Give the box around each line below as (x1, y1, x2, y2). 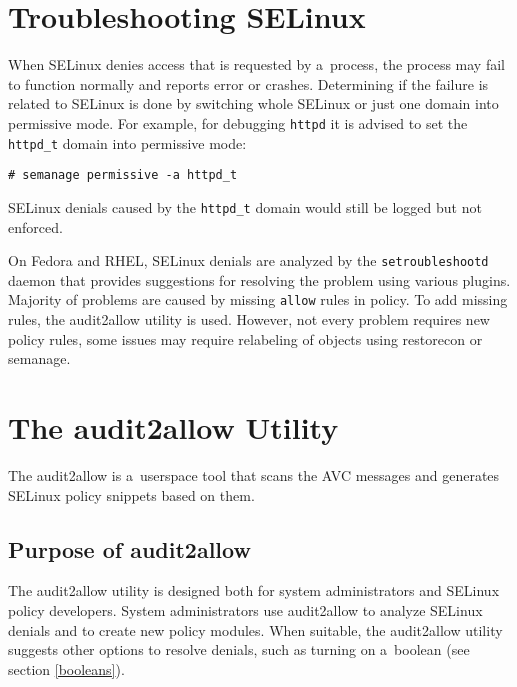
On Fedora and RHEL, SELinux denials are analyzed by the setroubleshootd (8, 250, 489, 271)
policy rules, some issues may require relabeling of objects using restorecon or (8, 328, 483, 349)
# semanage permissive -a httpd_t (8, 168, 238, 183)
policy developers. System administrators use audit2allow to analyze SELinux (8, 599, 483, 620)
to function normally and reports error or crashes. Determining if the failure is (8, 73, 489, 94)
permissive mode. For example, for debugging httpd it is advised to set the (8, 112, 468, 133)
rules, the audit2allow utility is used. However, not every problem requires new (8, 309, 490, 330)
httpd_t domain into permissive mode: (8, 132, 247, 153)
